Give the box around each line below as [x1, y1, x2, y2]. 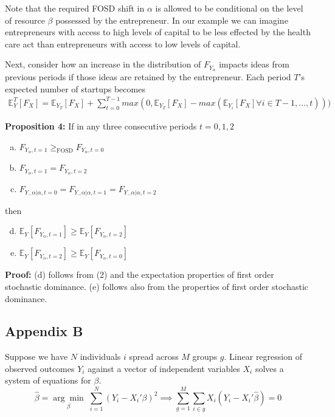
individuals [80, 350, 121, 363]
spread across [129, 350, 179, 363]
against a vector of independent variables [88, 362, 240, 374]
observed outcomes [5, 362, 75, 374]
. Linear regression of [224, 350, 302, 363]
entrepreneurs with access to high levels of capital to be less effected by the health [5, 26, 311, 38]
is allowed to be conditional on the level [155, 2, 303, 14]
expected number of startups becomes [5, 82, 145, 95]
